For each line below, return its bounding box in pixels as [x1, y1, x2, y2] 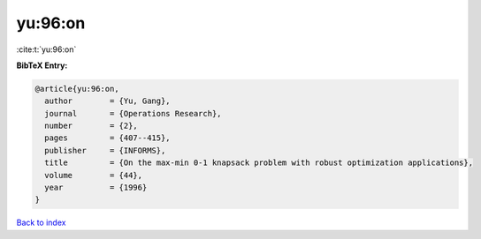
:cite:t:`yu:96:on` [16, 44, 77, 55]
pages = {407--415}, [44, 133, 172, 143]
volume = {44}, [44, 170, 143, 180]
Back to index [16, 217, 66, 228]
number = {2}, [44, 121, 139, 131]
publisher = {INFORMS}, [44, 146, 166, 155]
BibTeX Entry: [16, 60, 68, 71]
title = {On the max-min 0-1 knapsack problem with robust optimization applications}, [44, 158, 473, 168]
